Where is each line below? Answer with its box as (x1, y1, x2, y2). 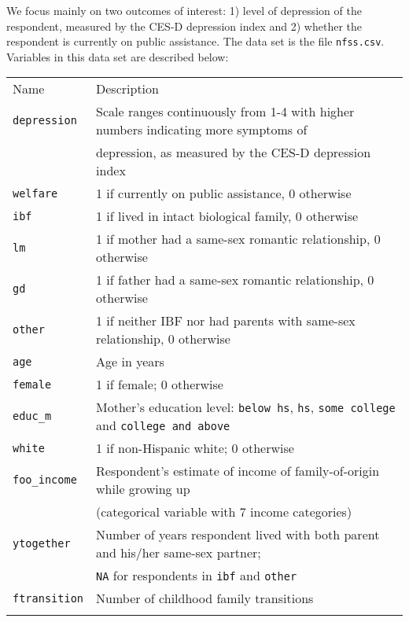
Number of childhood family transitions (96, 589, 314, 608)
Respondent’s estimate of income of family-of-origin (96, 462, 380, 480)
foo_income (13, 473, 77, 487)
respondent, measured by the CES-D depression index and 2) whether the (6, 17, 362, 34)
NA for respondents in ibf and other (96, 566, 297, 585)
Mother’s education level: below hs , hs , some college (96, 398, 396, 417)
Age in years (96, 352, 164, 371)
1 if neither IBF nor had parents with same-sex (96, 311, 356, 330)
